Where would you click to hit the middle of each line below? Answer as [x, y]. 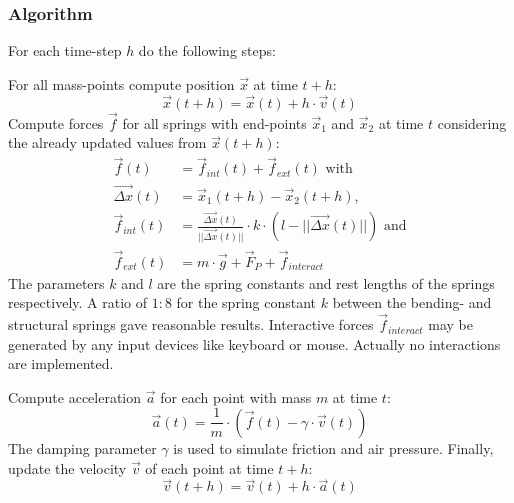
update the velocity [67, 467]
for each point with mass [236, 396]
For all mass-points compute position [121, 83]
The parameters [56, 282]
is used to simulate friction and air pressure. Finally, [333, 447]
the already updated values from [107, 142]
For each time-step [65, 50]
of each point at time [209, 467]
